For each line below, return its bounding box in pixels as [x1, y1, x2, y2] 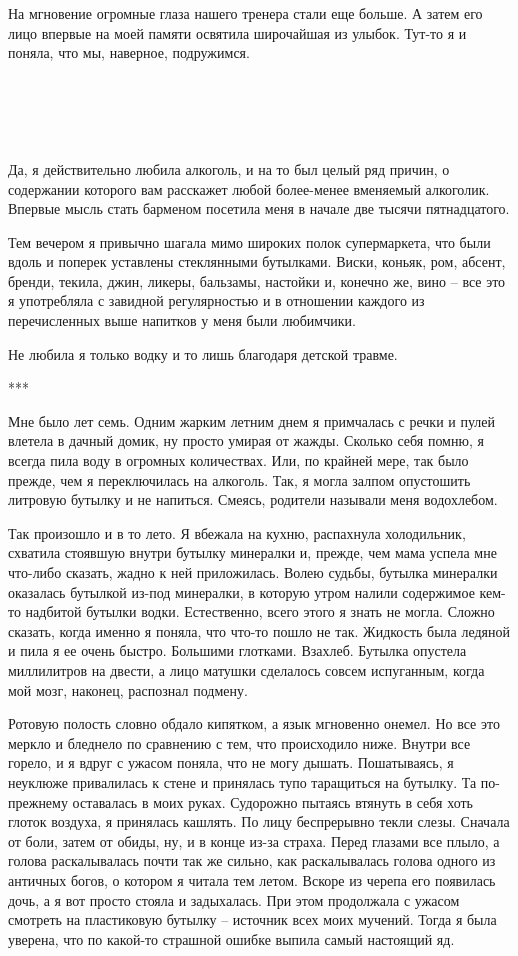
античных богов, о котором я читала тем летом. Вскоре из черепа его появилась [8, 869, 496, 890]
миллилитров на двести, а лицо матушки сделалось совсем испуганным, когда [8, 659, 485, 680]
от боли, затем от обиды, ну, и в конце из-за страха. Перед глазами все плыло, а [8, 830, 500, 851]
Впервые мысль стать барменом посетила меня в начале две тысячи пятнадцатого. [8, 198, 510, 219]
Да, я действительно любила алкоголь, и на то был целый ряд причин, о [8, 158, 450, 179]
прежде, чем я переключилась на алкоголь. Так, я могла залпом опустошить [8, 469, 471, 490]
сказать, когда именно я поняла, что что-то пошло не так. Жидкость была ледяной [8, 620, 511, 641]
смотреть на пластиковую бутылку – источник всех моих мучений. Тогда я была [8, 909, 497, 930]
